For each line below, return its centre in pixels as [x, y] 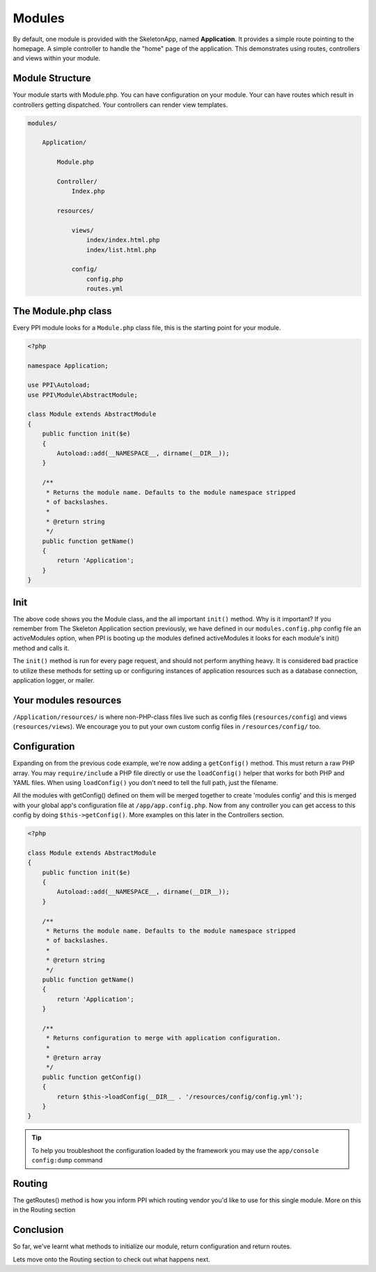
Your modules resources [67, 700]
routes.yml [104, 289]
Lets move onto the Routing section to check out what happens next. [111, 1259]
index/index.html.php [123, 240]
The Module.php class [62, 311]
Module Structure [52, 78]
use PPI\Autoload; [59, 385]
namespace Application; [68, 365]
